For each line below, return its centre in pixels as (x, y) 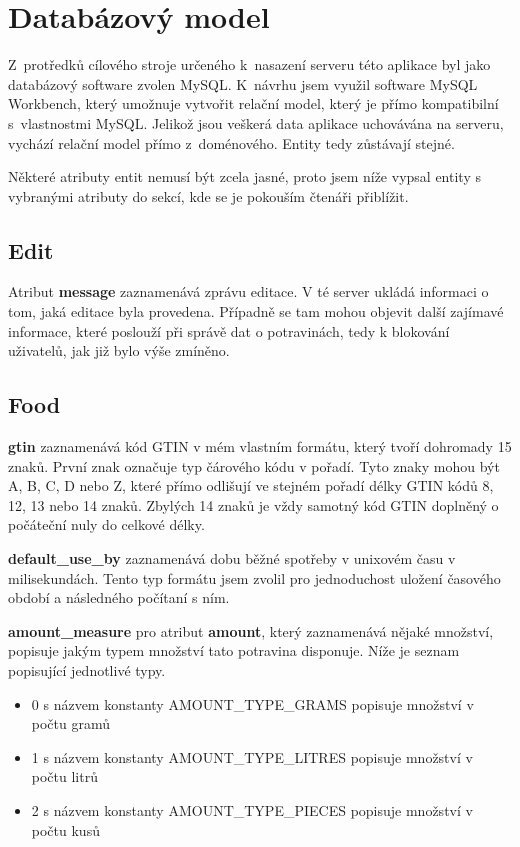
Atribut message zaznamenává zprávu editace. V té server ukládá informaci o (248, 291)
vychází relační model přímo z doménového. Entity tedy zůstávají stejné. (231, 142)
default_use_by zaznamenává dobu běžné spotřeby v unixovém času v (232, 558)
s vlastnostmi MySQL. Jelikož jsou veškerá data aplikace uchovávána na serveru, (256, 122)
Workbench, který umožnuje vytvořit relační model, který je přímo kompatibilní (253, 103)
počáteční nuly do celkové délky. (106, 524)
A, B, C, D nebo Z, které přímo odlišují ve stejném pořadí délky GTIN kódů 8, (251, 485)
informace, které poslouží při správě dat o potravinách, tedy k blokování (229, 330)
